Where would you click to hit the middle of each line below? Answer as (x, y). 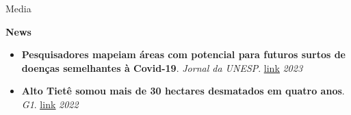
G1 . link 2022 (50, 104)
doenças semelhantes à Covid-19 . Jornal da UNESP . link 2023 (162, 67)
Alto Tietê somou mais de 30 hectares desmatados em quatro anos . (183, 91)
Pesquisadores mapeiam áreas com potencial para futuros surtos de (183, 54)
